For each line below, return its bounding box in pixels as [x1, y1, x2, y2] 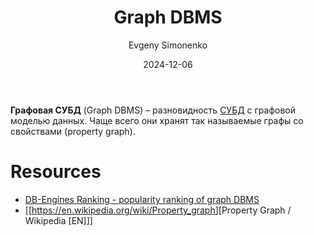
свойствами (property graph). [10, 125, 136, 137]
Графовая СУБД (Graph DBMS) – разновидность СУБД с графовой [10, 104, 297, 116]
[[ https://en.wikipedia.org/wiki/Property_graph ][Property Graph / [24, 204, 292, 216]
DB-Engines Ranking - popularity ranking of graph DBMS [24, 193, 260, 205]
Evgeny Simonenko [128, 39, 208, 51]
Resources [10, 161, 102, 183]
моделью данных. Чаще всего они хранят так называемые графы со [10, 114, 304, 126]
